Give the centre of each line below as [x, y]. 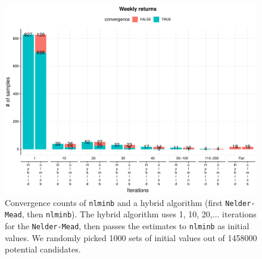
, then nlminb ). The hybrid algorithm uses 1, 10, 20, [117, 214]
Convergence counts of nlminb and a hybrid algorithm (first [114, 202]
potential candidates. [43, 249]
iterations [239, 214]
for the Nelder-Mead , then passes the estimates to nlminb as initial [127, 225]
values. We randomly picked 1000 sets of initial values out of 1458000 [131, 237]
